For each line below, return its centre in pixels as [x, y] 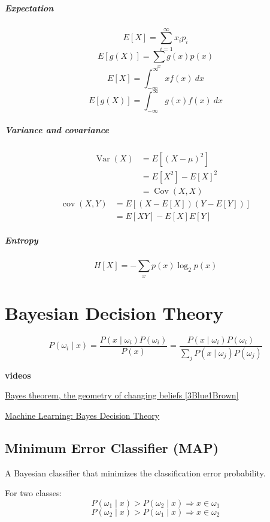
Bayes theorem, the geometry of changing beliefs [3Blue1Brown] [122, 395]
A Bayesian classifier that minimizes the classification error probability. [135, 472]
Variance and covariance [57, 130]
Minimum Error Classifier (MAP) [112, 447]
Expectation [29, 7]
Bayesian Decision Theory [114, 313]
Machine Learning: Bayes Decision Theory [82, 415]
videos [18, 375]
